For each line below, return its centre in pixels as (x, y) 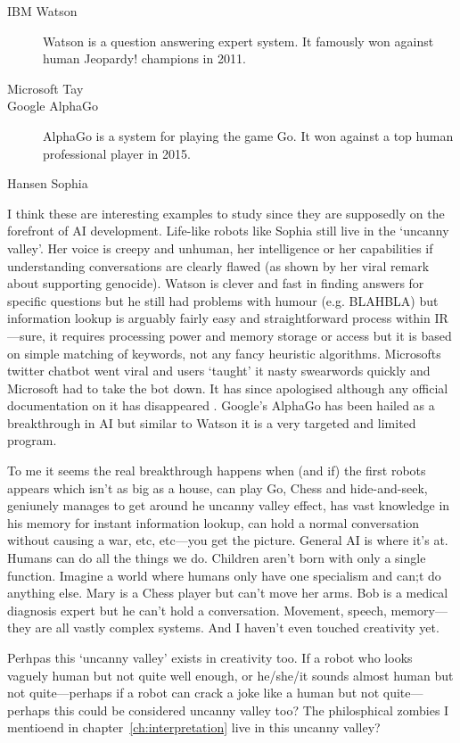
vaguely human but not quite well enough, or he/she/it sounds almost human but (230, 675)
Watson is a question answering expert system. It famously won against (238, 41)
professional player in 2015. (117, 153)
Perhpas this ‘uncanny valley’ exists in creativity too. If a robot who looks (210, 657)
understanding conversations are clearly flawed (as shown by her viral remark (218, 265)
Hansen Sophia (48, 183)
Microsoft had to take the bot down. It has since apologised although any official (228, 388)
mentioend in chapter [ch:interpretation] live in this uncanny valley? (194, 727)
